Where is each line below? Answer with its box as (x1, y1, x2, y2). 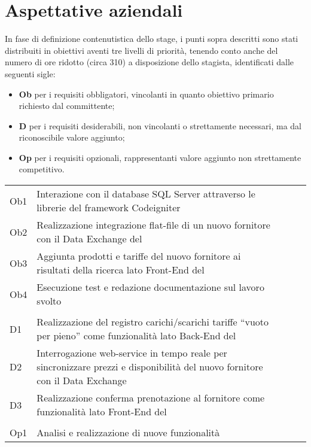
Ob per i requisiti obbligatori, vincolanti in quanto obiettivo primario (19, 87, 274, 100)
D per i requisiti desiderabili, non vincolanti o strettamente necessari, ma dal (19, 119, 302, 132)
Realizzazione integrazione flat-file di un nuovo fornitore (36, 218, 270, 232)
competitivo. (19, 163, 65, 175)
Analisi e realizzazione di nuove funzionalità (36, 425, 220, 440)
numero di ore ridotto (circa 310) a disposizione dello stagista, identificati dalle (5, 56, 294, 68)
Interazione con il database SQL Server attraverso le (36, 187, 255, 201)
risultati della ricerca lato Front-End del (36, 263, 205, 277)
